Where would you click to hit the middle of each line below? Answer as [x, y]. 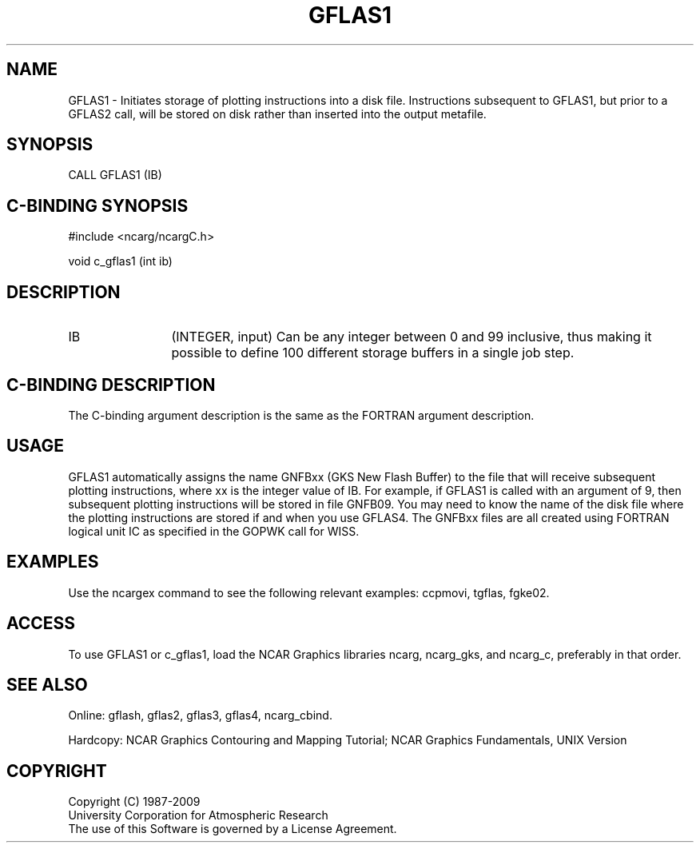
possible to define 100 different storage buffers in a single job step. [373, 353]
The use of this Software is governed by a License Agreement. [233, 829]
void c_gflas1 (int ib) [120, 261]
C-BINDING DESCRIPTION [111, 385]
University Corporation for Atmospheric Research [198, 815]
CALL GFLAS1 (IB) [115, 175]
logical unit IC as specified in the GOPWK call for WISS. [214, 531]
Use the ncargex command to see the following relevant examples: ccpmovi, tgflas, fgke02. [309, 592]
